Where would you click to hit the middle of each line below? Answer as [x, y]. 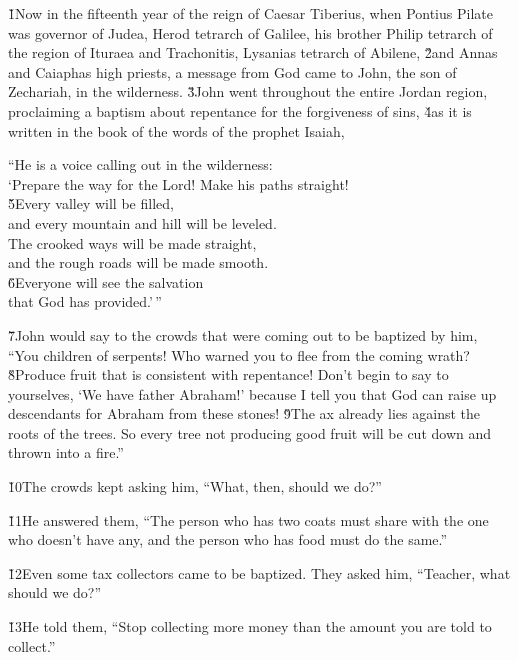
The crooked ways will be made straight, [132, 242]
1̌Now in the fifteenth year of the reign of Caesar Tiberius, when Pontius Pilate [250, 13]
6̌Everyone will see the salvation [106, 281]
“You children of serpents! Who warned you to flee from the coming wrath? [239, 354]
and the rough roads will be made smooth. [138, 262]
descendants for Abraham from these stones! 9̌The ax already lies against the [244, 413]
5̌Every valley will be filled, [91, 203]
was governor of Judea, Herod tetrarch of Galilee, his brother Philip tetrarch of [250, 32]
